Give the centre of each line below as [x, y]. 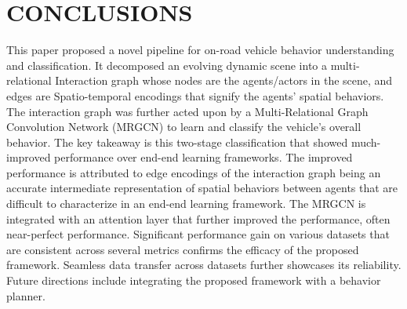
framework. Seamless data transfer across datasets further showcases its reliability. [204, 265]
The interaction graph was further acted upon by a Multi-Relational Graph [187, 111]
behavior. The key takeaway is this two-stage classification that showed [177, 142]
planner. [26, 295]
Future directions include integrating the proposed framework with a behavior [194, 280]
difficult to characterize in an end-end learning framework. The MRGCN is [186, 204]
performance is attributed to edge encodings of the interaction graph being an [194, 172]
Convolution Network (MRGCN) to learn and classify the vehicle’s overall [184, 127]
